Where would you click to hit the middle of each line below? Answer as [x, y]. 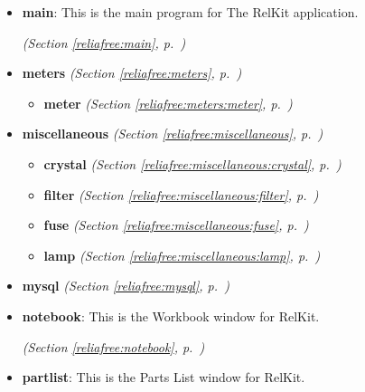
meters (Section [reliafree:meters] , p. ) [132, 73]
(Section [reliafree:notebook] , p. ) [113, 346]
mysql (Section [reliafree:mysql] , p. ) [126, 286]
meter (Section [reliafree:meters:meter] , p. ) [168, 103]
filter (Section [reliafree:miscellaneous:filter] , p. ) [181, 194]
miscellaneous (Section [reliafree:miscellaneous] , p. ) [173, 134]
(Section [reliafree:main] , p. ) [104, 42]
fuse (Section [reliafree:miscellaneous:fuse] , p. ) [176, 225]
